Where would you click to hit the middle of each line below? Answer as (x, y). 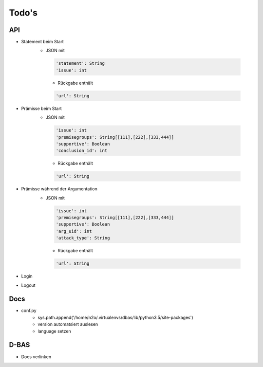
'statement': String (80, 64)
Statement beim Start (43, 42)
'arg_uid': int (74, 231)
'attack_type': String (83, 238)
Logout (28, 285)
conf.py (29, 311)
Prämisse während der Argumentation (59, 189)
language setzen (55, 331)
